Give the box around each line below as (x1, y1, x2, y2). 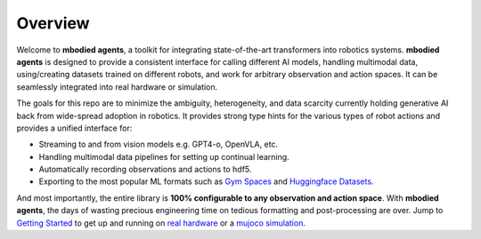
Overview (16, 13, 90, 33)
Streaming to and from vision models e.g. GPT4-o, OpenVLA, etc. (38, 139, 279, 150)
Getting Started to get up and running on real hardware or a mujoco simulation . (16, 218, 306, 228)
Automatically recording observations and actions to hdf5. (38, 164, 252, 175)
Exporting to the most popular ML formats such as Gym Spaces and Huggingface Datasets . (38, 176, 374, 187)
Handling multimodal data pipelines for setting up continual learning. (38, 151, 289, 162)
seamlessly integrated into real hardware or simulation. (16, 81, 218, 92)
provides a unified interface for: (16, 123, 133, 133)
